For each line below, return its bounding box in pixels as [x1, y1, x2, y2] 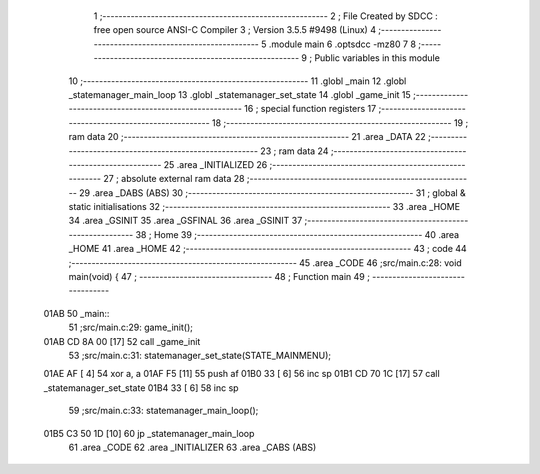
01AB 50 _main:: [43, 307, 110, 319]
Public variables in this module [314, 52, 440, 64]
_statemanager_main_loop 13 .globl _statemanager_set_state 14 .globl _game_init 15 [68, 88, 412, 100]
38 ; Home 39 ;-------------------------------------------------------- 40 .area [135, 228, 460, 240]
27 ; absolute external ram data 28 [103, 173, 245, 185]
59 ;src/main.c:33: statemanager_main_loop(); [68, 405, 259, 417]
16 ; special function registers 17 [243, 103, 377, 115]
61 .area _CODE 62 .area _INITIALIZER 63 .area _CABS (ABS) [68, 441, 317, 453]
